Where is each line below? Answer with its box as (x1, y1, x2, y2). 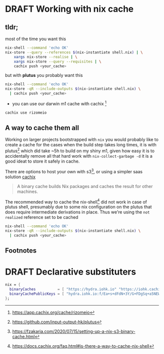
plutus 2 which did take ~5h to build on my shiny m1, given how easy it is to (5, 147, 155, 154)
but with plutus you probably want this (5, 72, 83, 78)
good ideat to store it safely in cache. (5, 158, 80, 164)
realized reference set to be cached (5, 214, 79, 220)
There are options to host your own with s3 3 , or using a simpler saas (5, 168, 143, 174)
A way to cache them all (5, 123, 79, 132)
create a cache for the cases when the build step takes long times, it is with (5, 142, 157, 148)
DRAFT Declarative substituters (5, 266, 136, 277)
